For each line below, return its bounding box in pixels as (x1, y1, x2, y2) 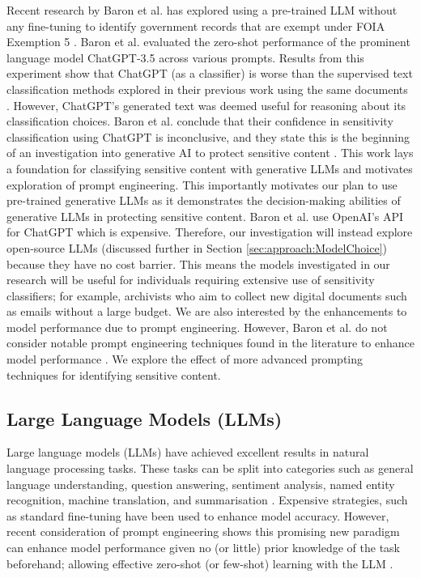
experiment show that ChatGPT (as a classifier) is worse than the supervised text (6, 65, 413, 82)
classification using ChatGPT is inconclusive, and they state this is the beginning (6, 128, 410, 145)
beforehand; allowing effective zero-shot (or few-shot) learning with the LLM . (6, 555, 393, 572)
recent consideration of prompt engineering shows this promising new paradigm (6, 523, 400, 540)
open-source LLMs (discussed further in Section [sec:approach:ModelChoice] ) (6, 239, 388, 256)
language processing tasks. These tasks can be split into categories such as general (6, 460, 414, 477)
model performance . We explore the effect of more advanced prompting (6, 351, 364, 368)
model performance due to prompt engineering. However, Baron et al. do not (6, 318, 388, 335)
